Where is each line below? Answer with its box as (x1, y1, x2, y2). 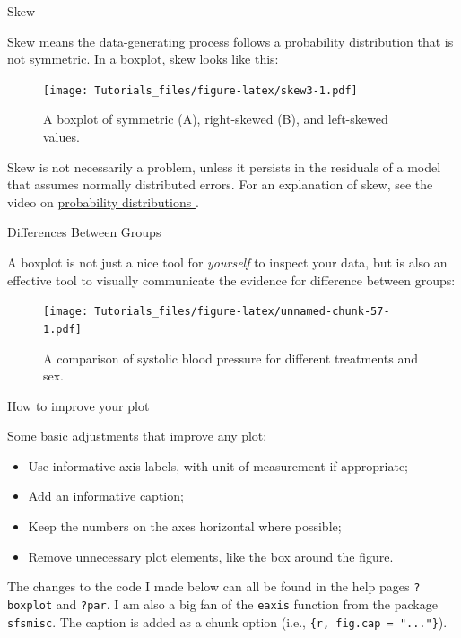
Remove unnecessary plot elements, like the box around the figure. (28, 546, 394, 565)
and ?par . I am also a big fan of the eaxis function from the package (56, 594, 438, 613)
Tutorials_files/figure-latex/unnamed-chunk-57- (94, 305, 390, 319)
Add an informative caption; (28, 486, 184, 505)
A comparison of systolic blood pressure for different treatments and (43, 348, 418, 367)
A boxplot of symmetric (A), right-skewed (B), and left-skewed (43, 109, 388, 128)
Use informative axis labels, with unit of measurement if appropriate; (28, 456, 409, 475)
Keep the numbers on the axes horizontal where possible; (28, 517, 342, 536)
